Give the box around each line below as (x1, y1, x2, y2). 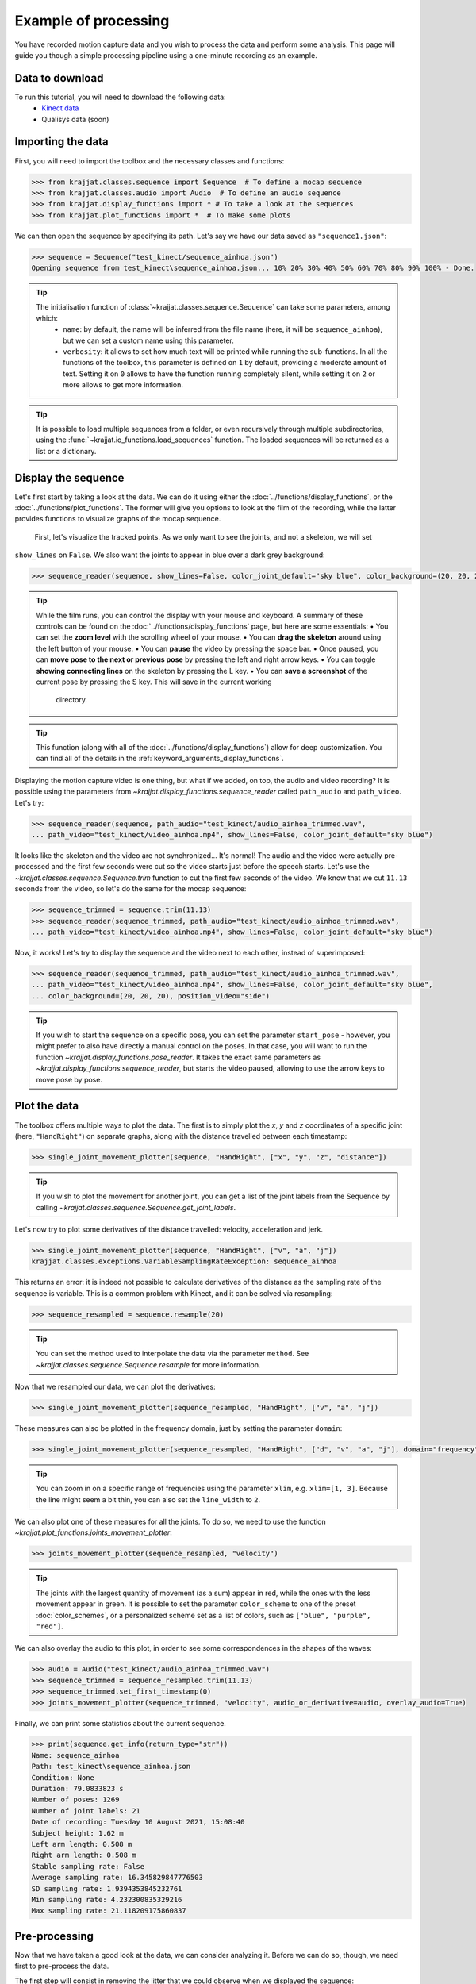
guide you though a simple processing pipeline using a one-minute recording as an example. (14, 50, 317, 60)
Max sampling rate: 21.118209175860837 (31, 1906, 186, 1916)
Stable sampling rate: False (31, 1862, 145, 1871)
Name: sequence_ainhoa (31, 1751, 120, 1759)
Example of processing (14, 12, 170, 29)
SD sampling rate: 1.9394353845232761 (31, 1884, 182, 1893)
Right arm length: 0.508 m (31, 1851, 136, 1860)
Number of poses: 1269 (31, 1795, 120, 1805)
